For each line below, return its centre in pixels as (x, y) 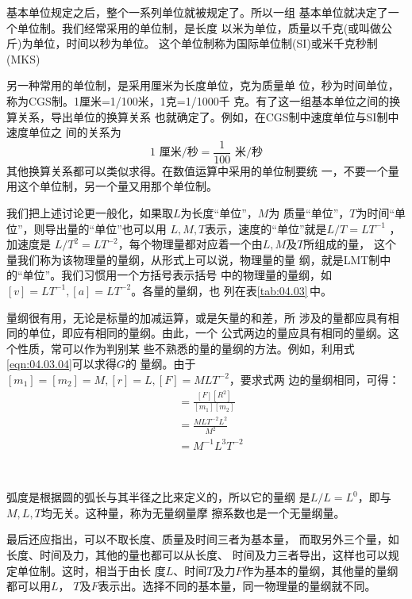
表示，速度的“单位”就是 (266, 228)
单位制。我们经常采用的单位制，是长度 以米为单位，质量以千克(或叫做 (199, 27)
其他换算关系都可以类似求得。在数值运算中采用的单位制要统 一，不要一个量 (203, 170)
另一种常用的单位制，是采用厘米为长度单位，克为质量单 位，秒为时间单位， (203, 85)
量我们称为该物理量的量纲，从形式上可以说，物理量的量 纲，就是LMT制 (193, 259)
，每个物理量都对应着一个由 (190, 244)
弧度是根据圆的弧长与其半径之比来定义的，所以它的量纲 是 (158, 497)
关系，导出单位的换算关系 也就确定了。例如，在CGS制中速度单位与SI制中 (208, 116)
